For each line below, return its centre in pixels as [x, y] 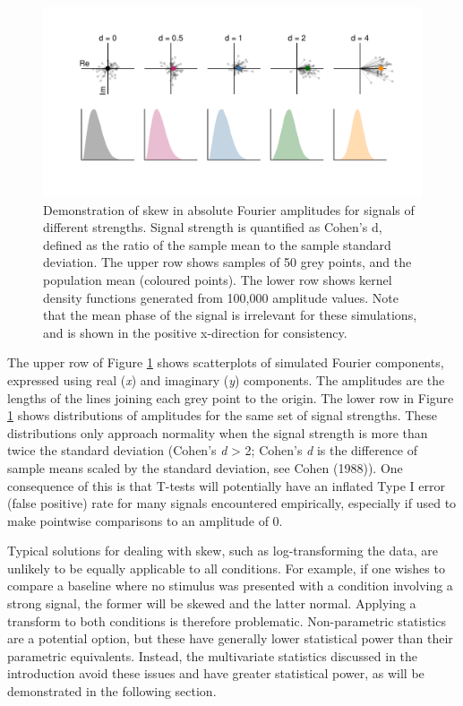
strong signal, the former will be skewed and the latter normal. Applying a [212, 603]
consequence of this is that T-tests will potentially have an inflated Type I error [226, 485]
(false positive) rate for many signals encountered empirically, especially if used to [232, 503]
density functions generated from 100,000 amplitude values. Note [221, 297]
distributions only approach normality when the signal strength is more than [218, 432]
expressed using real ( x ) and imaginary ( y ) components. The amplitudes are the [226, 379]
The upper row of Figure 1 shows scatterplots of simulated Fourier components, [226, 362]
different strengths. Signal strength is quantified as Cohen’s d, [213, 227]
